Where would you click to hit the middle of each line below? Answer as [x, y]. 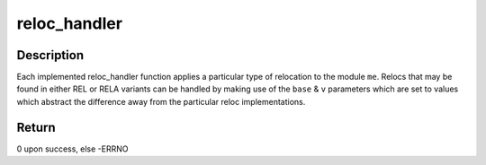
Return [36, 127]
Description [50, 55]
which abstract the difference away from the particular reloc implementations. [161, 101]
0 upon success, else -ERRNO [72, 149]
